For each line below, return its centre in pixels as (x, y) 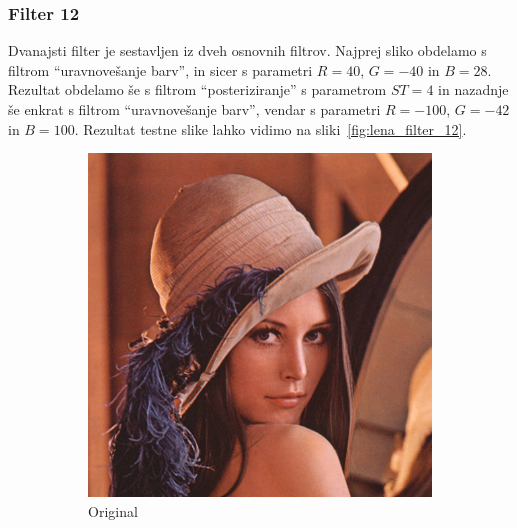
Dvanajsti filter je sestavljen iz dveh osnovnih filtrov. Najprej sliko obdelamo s (247, 50)
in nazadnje (473, 89)
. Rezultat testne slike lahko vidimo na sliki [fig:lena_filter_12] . (270, 128)
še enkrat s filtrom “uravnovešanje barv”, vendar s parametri (194, 109)
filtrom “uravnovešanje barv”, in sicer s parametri (160, 69)
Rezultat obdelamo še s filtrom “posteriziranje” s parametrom (197, 89)
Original (113, 510)
